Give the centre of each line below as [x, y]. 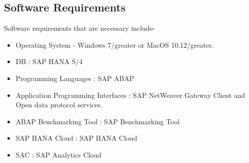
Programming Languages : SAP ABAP [75, 78]
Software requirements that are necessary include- [80, 28]
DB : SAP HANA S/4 [49, 61]
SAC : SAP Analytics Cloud [59, 154]
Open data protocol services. [59, 105]
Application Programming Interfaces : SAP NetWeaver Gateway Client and [130, 95]
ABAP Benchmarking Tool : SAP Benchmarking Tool [97, 121]
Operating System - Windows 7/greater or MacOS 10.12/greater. [115, 44]
